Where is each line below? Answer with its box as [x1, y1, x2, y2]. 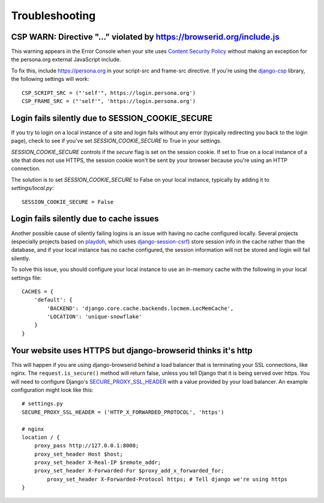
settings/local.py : [11, 185, 54, 192]
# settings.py [22, 400, 63, 407]
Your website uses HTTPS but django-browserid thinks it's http [11, 345, 253, 356]
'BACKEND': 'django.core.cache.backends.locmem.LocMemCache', [47, 305, 234, 312]
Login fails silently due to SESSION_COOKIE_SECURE [11, 113, 213, 123]
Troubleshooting [11, 9, 96, 22]
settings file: [11, 274, 42, 281]
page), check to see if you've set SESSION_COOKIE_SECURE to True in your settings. [11, 137, 222, 144]
